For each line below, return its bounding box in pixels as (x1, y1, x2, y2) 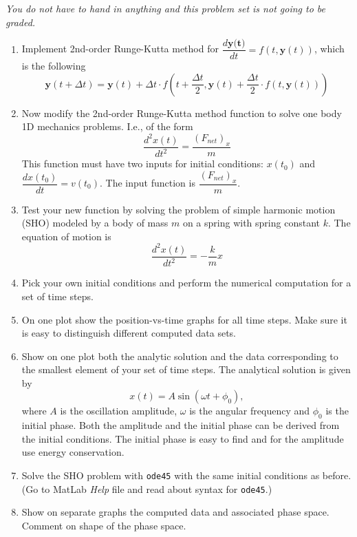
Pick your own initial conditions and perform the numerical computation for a (21, 275, 351, 290)
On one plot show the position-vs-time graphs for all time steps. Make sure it (21, 312, 347, 326)
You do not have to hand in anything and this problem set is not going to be (6, 1, 325, 15)
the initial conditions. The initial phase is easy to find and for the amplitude (21, 431, 344, 445)
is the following (21, 59, 86, 73)
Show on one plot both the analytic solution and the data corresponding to (21, 348, 338, 363)
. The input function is (99, 176, 195, 190)
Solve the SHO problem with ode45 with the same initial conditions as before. (21, 468, 351, 483)
